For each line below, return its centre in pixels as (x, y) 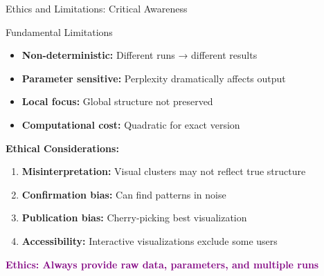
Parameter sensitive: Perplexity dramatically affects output (154, 78)
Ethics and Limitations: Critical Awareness (97, 8)
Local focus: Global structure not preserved (117, 101)
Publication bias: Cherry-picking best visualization (134, 218)
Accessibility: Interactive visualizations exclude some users (150, 240)
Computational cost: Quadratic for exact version (131, 124)
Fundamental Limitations (59, 31)
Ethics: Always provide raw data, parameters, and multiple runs (162, 264)
